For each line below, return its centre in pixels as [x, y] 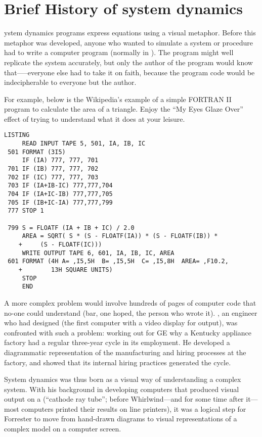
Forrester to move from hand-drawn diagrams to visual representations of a [121, 419]
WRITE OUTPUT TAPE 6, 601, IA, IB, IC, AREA [98, 253]
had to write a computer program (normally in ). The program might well [119, 52]
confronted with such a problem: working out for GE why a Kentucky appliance [128, 332]
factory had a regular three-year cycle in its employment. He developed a [117, 342]
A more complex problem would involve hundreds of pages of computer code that [130, 302]
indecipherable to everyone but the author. [70, 82]
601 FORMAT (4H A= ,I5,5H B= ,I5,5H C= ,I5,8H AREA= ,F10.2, [118, 261]
